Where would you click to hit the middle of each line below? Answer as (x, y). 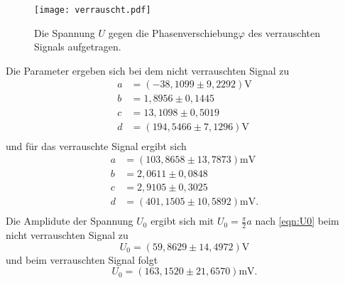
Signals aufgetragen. (78, 47)
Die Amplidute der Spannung (70, 221)
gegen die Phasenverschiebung (173, 32)
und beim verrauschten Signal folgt (82, 259)
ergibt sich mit (182, 221)
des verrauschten (284, 32)
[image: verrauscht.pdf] (93, 10)
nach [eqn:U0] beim (297, 221)
